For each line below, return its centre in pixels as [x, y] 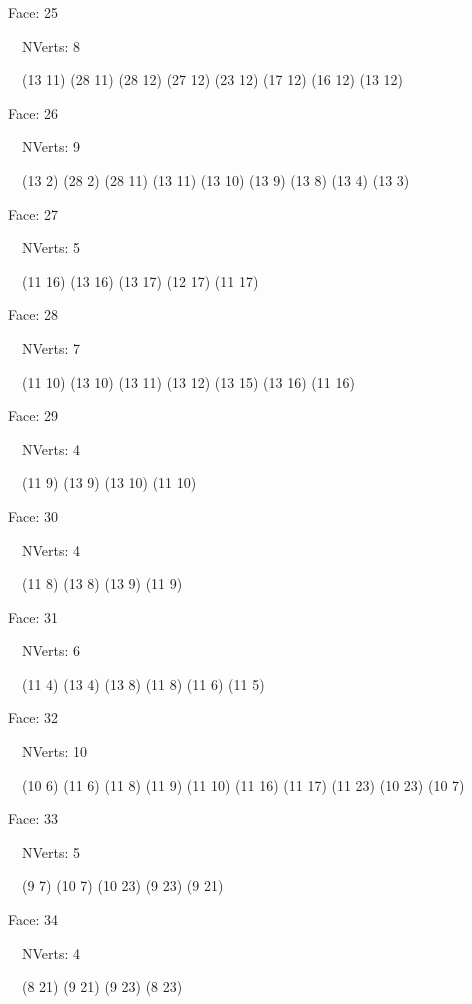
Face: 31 [33, 616]
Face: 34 [33, 919]
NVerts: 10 [54, 751]
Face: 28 [33, 314]
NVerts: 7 [51, 347]
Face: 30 [33, 515]
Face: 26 [33, 112]
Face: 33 [33, 818]
